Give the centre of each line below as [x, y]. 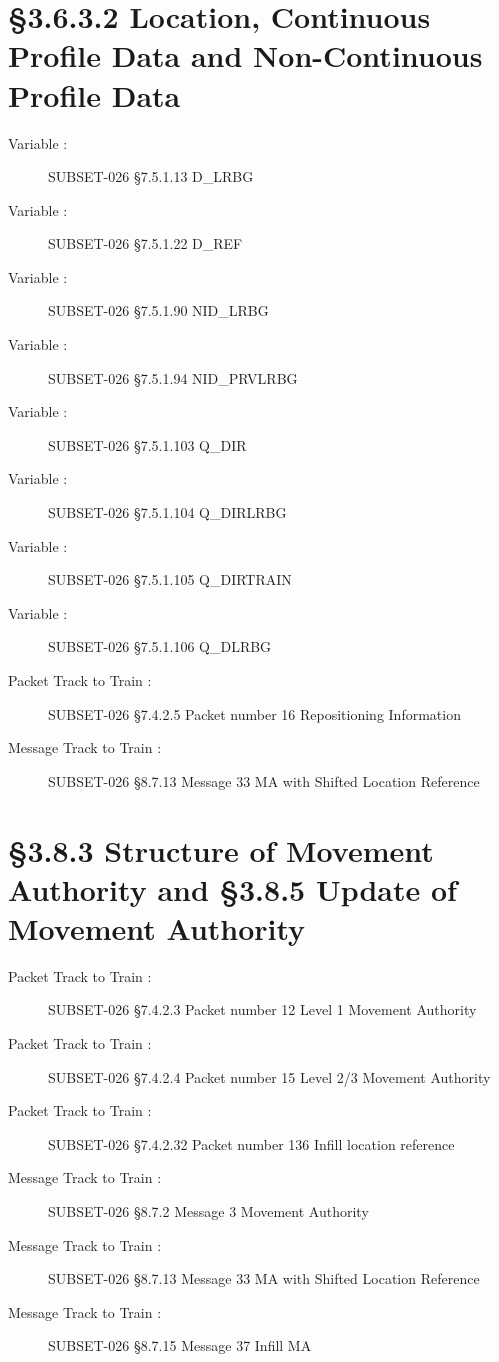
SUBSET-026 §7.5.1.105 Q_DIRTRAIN [170, 579]
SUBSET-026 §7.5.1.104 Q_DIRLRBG [167, 512]
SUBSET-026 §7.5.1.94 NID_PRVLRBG [173, 377]
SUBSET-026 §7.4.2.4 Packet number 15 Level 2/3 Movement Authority [269, 1076]
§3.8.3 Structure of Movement [221, 849]
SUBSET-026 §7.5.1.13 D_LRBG [151, 176]
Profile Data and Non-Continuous [245, 55]
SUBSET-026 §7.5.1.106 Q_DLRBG [160, 646]
